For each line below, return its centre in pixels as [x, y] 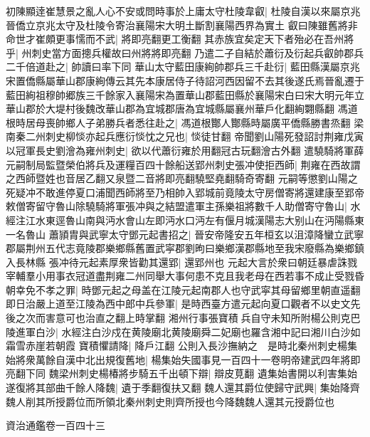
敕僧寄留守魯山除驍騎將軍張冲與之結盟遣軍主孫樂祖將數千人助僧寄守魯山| [176, 206]
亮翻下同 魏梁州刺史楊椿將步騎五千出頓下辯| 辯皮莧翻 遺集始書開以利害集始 [181, 373]
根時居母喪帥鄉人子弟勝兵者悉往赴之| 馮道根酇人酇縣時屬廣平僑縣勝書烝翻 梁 [185, 122]
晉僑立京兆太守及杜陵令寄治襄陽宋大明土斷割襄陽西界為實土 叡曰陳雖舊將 [177, 25]
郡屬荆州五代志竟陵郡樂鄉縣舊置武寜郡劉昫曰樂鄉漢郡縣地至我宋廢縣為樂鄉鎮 [185, 248]
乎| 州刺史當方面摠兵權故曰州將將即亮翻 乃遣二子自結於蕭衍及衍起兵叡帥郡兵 [185, 52]
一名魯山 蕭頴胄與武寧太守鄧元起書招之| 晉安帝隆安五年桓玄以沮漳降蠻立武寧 [185, 234]
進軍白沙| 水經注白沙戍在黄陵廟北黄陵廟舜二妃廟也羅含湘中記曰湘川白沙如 [188, 331]
